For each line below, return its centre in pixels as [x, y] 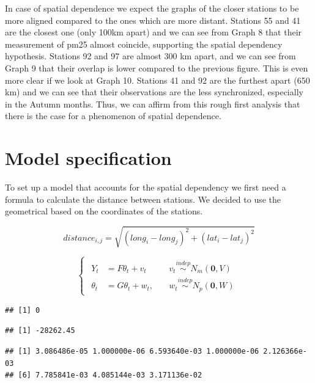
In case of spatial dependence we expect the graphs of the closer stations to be [152, 8]
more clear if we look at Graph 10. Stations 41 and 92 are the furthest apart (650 [157, 80]
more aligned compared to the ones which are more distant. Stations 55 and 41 [153, 20]
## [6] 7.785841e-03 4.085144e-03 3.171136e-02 [104, 375]
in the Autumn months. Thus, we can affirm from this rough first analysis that [153, 104]
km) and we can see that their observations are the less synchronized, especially [154, 92]
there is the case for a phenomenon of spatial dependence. [113, 116]
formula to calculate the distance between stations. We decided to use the [143, 199]
